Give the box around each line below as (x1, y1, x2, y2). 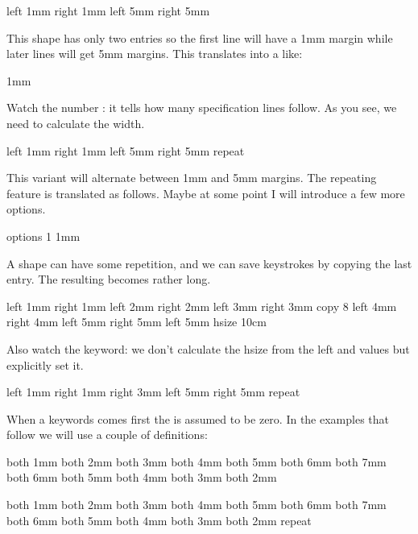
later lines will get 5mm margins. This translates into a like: (6, 45, 303, 62)
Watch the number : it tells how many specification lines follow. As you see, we (6, 99, 397, 116)
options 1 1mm (6, 227, 81, 244)
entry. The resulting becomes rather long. (6, 271, 211, 288)
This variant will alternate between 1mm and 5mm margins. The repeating (6, 169, 377, 186)
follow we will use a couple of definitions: (6, 426, 208, 443)
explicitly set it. (6, 356, 84, 373)
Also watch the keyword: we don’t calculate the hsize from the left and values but (6, 340, 410, 357)
